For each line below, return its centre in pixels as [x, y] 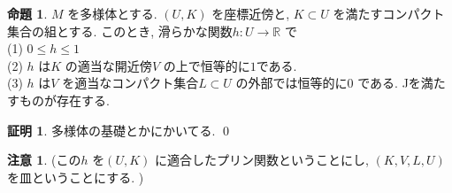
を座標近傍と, [251, 13]
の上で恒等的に [207, 65]
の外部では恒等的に [291, 83]
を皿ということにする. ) [76, 177]
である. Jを [389, 83]
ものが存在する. [64, 100]
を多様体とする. [112, 13]
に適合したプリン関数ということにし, [261, 160]
